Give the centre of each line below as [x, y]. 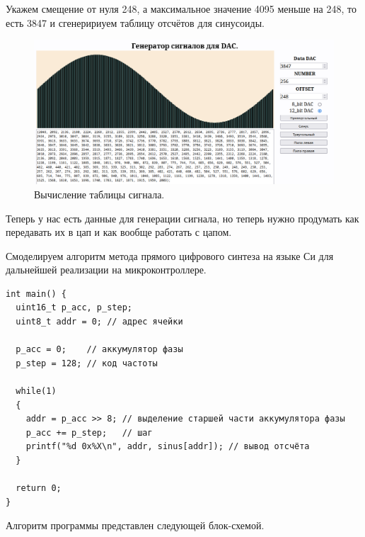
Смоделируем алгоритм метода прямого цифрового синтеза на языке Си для [170, 255]
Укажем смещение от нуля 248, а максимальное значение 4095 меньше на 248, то [181, 9]
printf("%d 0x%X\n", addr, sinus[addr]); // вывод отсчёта [168, 447]
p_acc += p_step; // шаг [89, 433]
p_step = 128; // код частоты [87, 363]
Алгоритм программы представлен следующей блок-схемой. [135, 525]
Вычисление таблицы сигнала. [99, 194]
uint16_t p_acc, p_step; [74, 308]
